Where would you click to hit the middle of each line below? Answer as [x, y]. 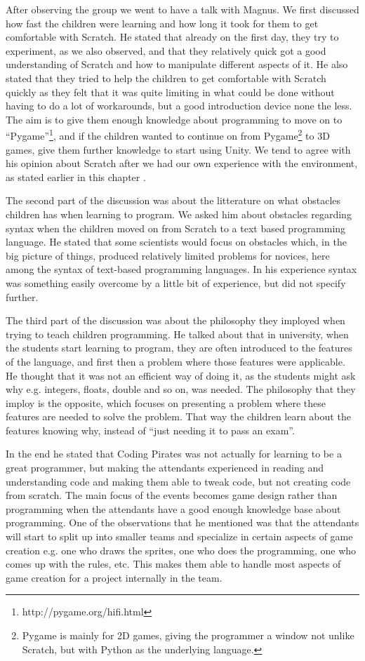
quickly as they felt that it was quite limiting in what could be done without [170, 92]
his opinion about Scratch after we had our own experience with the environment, [182, 163]
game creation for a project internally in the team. [114, 577]
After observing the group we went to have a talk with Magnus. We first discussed [182, 9]
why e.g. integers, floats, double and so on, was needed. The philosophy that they [181, 389]
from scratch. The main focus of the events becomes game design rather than [172, 495]
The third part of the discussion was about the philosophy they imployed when [175, 320]
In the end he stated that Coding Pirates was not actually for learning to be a [174, 454]
